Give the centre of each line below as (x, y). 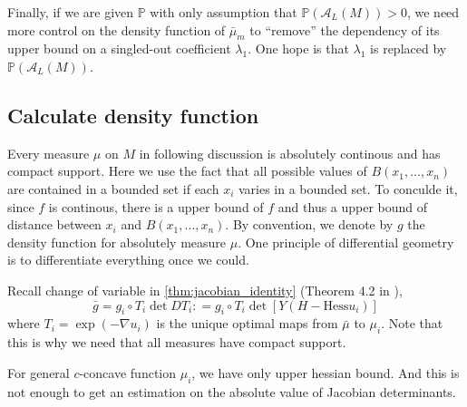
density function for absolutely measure (117, 242)
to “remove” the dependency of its (345, 29)
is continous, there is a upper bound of (156, 206)
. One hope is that (298, 48)
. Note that (412, 323)
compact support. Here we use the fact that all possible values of (187, 171)
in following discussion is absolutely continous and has (290, 153)
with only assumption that (224, 12)
